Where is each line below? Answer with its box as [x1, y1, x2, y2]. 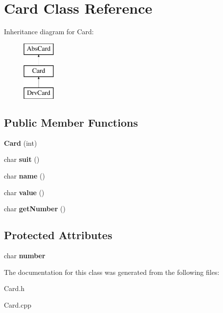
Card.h [4, 283, 25, 293]
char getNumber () [4, 203, 66, 214]
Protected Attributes [4, 227, 112, 243]
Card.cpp [4, 299, 32, 310]
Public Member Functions [4, 115, 138, 130]
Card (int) [4, 137, 37, 148]
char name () [4, 171, 45, 181]
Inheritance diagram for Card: [4, 26, 94, 37]
